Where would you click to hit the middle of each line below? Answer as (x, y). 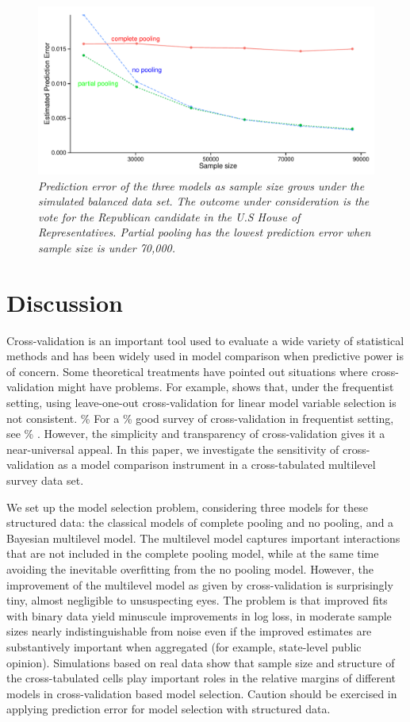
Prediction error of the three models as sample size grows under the (201, 185)
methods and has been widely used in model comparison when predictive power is (205, 356)
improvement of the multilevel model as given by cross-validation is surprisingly (200, 584)
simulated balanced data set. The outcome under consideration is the (204, 201)
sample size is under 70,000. (107, 247)
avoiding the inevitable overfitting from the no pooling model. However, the (190, 569)
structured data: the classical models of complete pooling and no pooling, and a (200, 522)
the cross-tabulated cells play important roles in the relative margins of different (201, 678)
